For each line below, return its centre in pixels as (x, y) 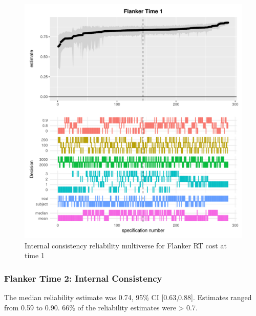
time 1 (35, 255)
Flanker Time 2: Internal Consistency (83, 278)
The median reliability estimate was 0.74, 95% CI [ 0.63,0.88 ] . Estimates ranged (128, 297)
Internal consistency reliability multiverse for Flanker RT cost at (126, 245)
